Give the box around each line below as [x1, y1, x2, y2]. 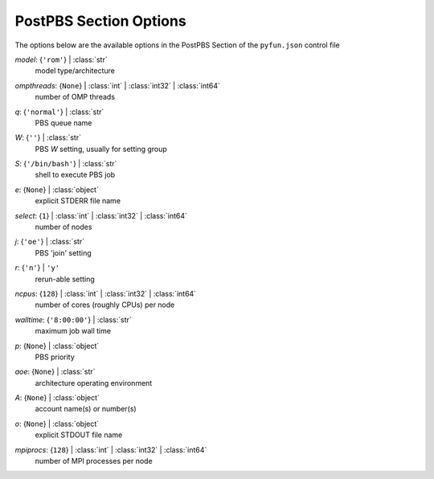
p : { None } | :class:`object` [14, 341, 100, 350]
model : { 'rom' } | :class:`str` [14, 55, 108, 64]
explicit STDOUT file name [35, 430, 123, 440]
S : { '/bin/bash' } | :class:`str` [14, 159, 117, 169]
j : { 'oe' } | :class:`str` [14, 237, 84, 247]
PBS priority [35, 352, 76, 362]
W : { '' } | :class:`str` [14, 133, 82, 142]
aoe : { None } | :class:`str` [14, 366, 96, 377]
